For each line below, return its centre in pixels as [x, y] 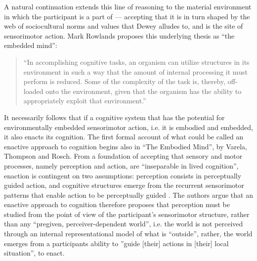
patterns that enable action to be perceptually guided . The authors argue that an [128, 195]
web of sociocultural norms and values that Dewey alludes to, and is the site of [124, 26]
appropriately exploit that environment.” [85, 101]
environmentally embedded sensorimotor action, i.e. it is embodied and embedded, [128, 127]
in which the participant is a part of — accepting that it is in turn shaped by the [127, 16]
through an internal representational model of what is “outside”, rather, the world [128, 234]
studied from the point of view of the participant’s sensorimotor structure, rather [127, 214]
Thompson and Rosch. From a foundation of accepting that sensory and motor [123, 156]
